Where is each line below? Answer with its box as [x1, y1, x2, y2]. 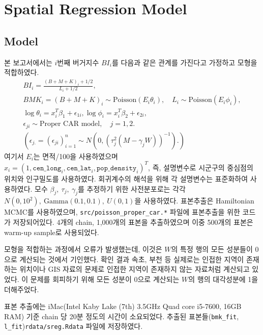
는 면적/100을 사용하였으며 [33, 150, 118, 161]
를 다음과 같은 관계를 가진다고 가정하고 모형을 [111, 57, 257, 67]
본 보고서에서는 [4, 57, 52, 67]
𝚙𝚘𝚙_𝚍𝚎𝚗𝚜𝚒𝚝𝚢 [97, 164, 137, 172]
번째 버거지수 [57, 57, 99, 67]
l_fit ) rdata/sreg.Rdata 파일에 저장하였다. [4, 321, 143, 331]
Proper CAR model [39, 120, 100, 128]
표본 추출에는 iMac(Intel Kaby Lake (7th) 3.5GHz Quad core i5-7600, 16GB [4, 301, 242, 312]
